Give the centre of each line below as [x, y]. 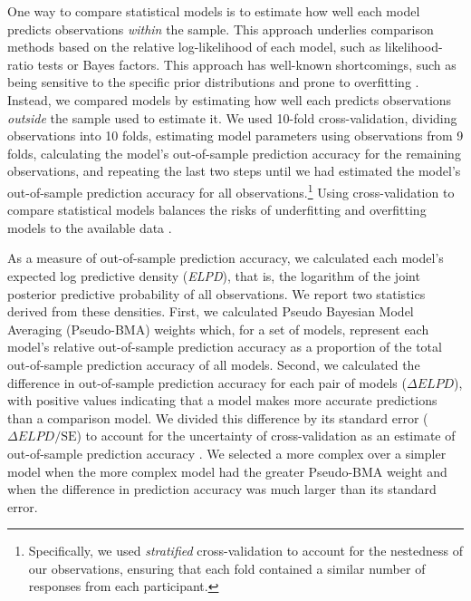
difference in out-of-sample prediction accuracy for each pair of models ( [207, 382]
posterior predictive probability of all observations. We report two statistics [216, 293]
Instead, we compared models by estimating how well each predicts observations [230, 99]
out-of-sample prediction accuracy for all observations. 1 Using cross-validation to [231, 190]
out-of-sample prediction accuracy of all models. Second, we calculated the [214, 364]
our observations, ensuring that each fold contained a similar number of [227, 568]
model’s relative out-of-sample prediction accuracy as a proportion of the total [225, 347]
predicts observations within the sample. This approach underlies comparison [221, 29]
